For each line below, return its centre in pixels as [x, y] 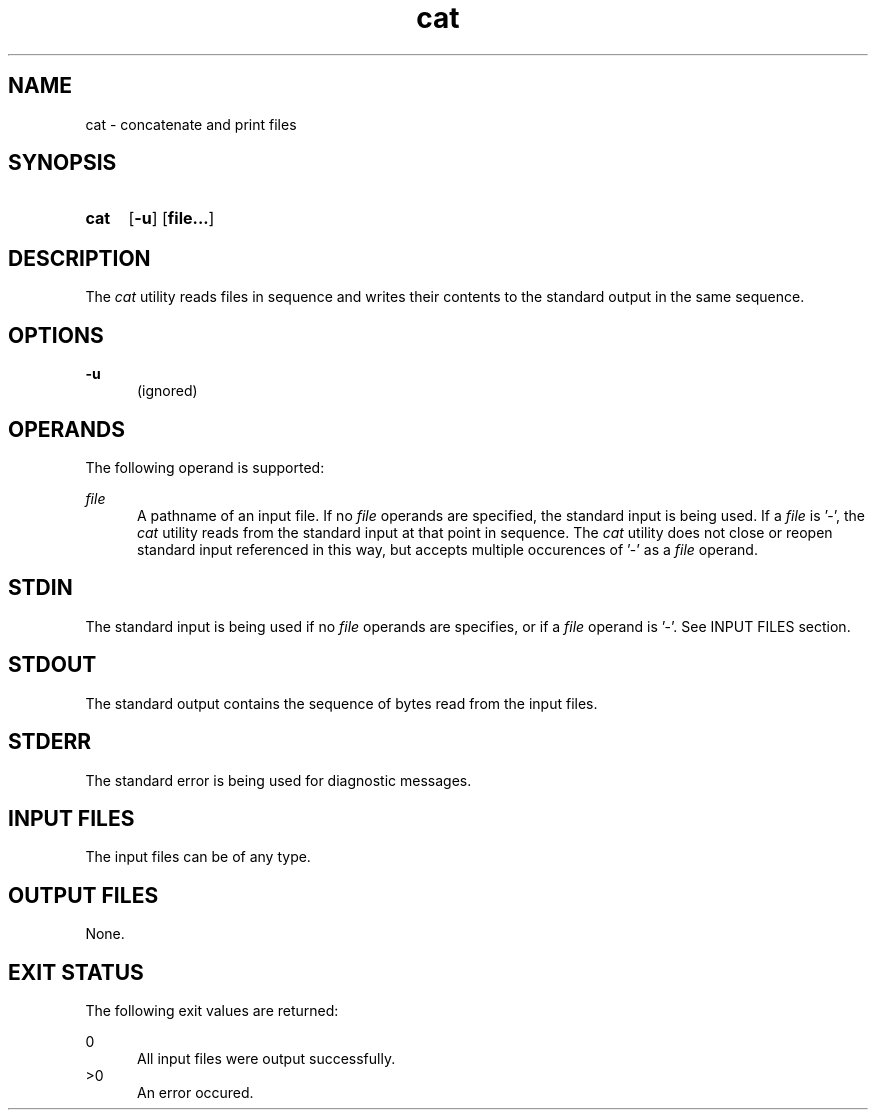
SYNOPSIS [62, 163]
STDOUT [52, 665]
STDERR [50, 742]
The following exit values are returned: [212, 1011]
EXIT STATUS [76, 972]
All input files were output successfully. [266, 1059]
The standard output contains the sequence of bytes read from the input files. [341, 703]
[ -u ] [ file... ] [171, 218]
